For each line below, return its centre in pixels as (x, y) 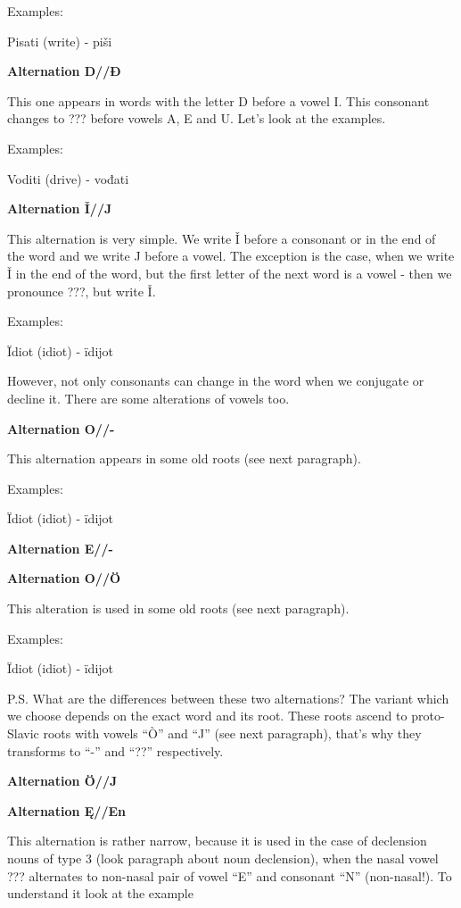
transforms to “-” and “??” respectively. (115, 750)
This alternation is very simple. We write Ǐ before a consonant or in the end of (222, 238)
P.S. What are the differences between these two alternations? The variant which (228, 698)
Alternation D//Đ (64, 71)
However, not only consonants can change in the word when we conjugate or (216, 381)
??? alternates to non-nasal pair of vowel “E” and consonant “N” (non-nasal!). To (230, 875)
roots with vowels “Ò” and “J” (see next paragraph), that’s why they (232, 733)
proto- (428, 716)
